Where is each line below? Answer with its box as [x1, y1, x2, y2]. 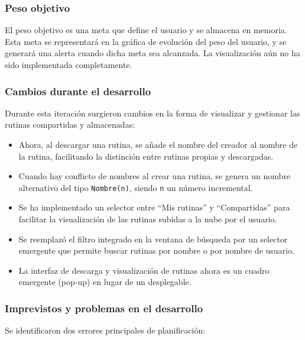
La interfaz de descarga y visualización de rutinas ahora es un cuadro [18, 264, 270, 276]
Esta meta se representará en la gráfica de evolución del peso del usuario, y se [5, 35, 287, 47]
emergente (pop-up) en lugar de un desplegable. [18, 276, 192, 288]
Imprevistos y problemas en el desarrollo [5, 300, 203, 315]
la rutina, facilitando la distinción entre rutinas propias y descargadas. [18, 150, 274, 162]
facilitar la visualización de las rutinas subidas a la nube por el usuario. [18, 213, 277, 225]
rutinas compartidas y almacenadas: [5, 118, 135, 131]
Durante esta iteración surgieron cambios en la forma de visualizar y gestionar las [5, 106, 300, 119]
